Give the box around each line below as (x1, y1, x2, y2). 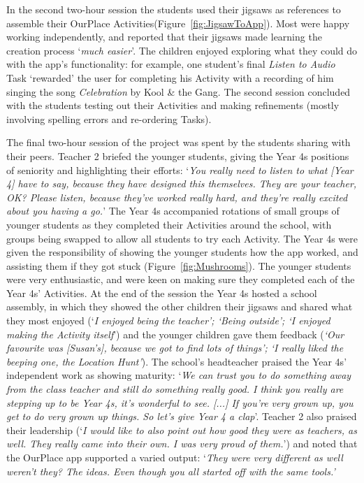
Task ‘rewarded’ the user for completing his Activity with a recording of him (6, 70, 334, 85)
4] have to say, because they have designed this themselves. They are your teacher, (6, 176, 357, 191)
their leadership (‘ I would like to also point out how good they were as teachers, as (6, 422, 357, 437)
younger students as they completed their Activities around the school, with (6, 217, 332, 231)
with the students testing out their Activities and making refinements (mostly (6, 98, 340, 113)
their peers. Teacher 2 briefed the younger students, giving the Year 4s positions (6, 148, 349, 163)
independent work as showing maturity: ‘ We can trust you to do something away (6, 368, 351, 382)
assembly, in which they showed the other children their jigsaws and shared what (6, 299, 353, 314)
